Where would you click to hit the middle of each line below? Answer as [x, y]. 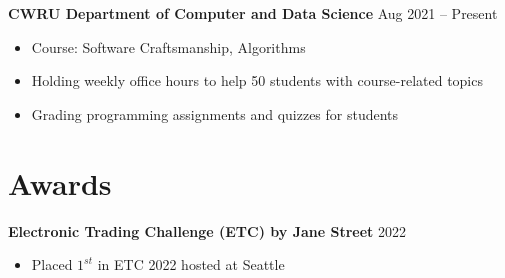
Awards [60, 182]
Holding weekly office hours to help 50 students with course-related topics [257, 80]
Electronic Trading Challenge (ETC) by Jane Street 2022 [207, 230]
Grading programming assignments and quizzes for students [215, 113]
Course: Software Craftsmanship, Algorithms [168, 46]
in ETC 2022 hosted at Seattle [191, 264]
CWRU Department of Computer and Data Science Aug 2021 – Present [253, 13]
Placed [52, 264]
